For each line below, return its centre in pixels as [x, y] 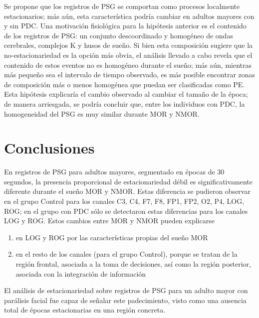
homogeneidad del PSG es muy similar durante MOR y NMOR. [102, 113]
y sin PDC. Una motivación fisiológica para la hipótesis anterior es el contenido [125, 26]
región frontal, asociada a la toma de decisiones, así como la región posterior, [133, 264]
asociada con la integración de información [81, 273]
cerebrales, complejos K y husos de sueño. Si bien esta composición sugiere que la [129, 45]
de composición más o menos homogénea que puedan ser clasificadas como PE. [125, 84]
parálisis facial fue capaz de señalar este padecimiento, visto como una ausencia [125, 300]
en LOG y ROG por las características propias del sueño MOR [112, 237]
